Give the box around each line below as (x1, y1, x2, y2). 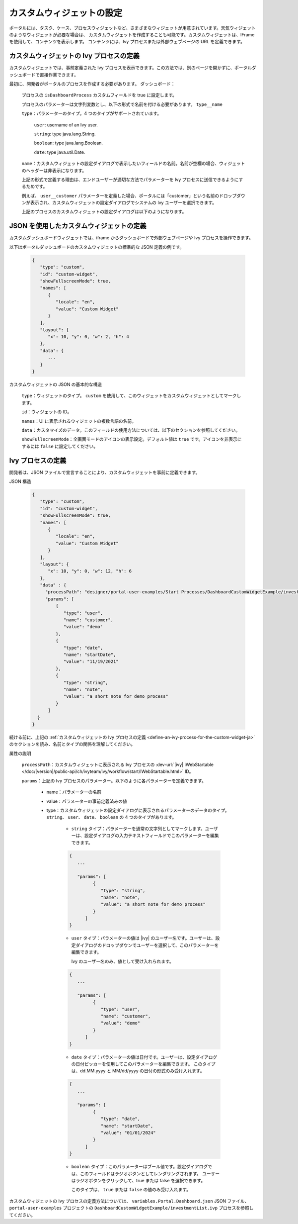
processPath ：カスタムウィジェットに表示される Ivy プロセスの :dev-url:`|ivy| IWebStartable (21, 761, 214, 768)
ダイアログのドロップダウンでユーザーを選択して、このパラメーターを (75, 942, 219, 948)
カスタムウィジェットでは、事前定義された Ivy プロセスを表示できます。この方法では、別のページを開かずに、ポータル (9, 65, 252, 71)
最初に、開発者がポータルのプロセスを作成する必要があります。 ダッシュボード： (9, 81, 176, 87)
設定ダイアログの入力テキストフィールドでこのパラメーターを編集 (84, 833, 219, 839)
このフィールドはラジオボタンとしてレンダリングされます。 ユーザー (79, 1170, 220, 1176)
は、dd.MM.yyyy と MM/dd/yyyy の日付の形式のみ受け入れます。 (71, 1068, 205, 1074)
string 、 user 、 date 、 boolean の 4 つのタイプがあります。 (46, 814, 177, 820)
